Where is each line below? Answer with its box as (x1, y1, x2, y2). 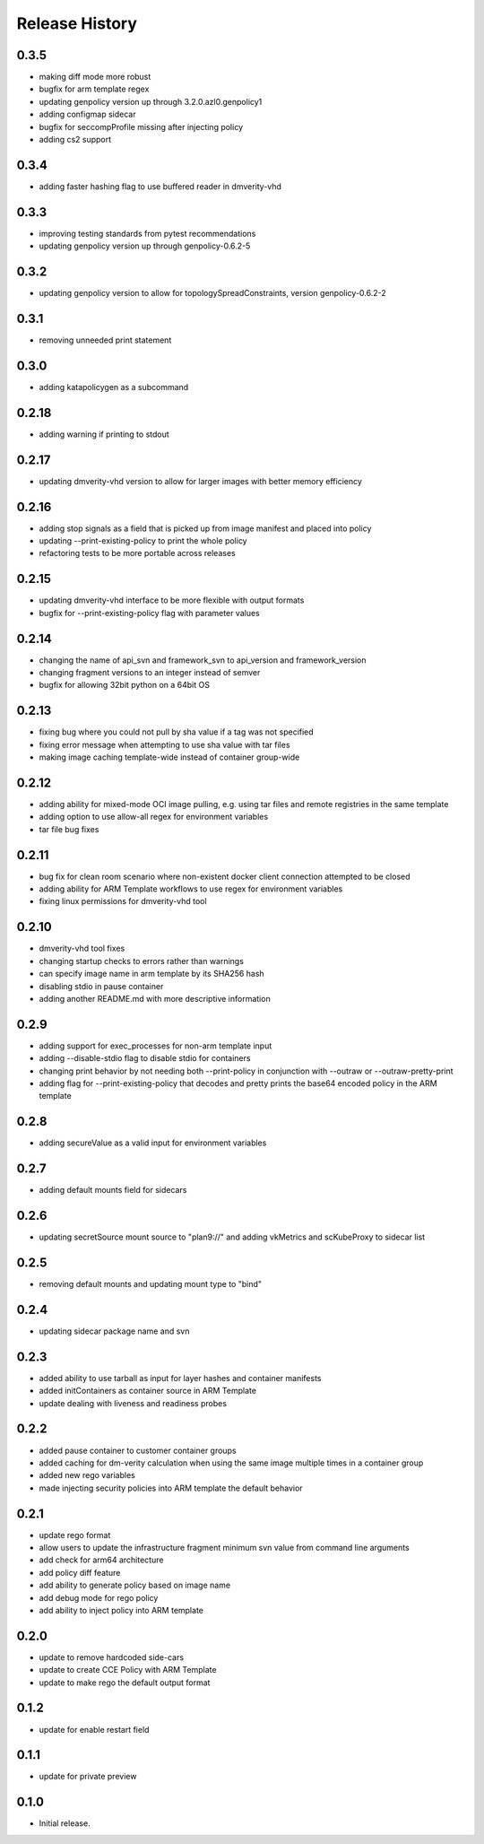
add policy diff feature (39, 1567, 121, 1578)
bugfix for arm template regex (39, 83, 150, 94)
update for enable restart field (39, 1724, 150, 1735)
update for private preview (39, 1771, 137, 1782)
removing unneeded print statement (39, 335, 172, 345)
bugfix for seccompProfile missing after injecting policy (39, 121, 244, 132)
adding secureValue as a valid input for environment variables (39, 1137, 267, 1148)
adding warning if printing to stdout (39, 429, 169, 439)
